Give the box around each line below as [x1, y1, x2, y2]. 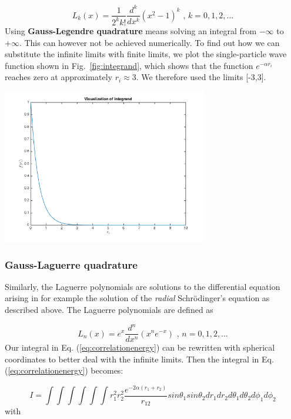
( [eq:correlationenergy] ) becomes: [5, 364, 123, 377]
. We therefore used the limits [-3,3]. [136, 71, 266, 83]
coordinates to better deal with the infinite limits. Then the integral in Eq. [5, 352, 274, 365]
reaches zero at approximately [5, 71, 112, 83]
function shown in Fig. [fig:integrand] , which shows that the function [5, 59, 253, 71]
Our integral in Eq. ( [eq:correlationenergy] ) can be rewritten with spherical [5, 341, 275, 354]
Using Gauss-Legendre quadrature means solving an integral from [5, 24, 257, 37]
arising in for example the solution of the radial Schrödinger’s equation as [5, 292, 270, 304]
